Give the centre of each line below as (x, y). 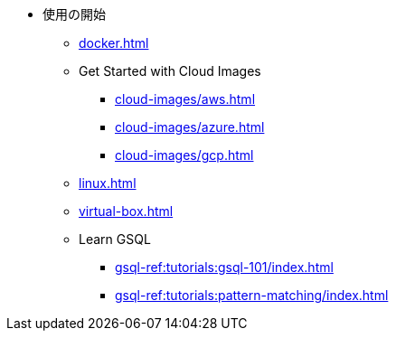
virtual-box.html (126, 211)
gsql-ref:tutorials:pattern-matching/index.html (252, 295)
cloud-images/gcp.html (184, 155)
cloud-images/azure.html (190, 127)
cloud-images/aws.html (185, 99)
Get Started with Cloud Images (170, 71)
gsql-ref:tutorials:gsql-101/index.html (224, 267)
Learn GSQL (115, 239)
